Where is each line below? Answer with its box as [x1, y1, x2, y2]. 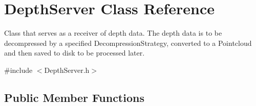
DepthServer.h [44, 64, 90, 75]
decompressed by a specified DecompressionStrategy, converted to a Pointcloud [4, 37, 252, 48]
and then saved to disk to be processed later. [4, 47, 145, 58]
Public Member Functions [4, 89, 144, 105]
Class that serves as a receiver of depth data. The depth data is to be [4, 28, 222, 38]
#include [4, 64, 33, 75]
